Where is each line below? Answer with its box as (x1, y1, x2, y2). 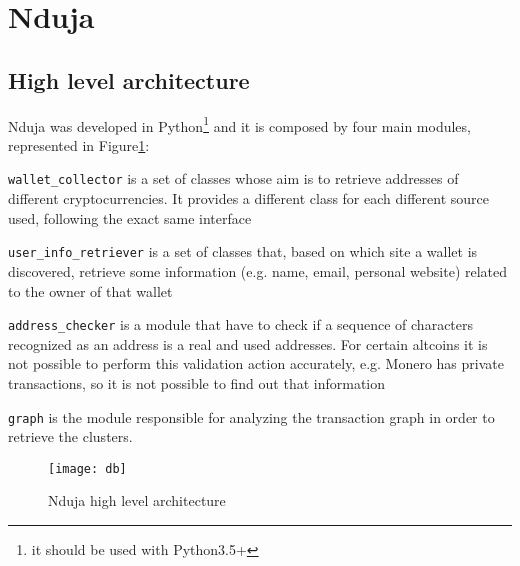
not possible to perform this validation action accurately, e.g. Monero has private (8, 353, 504, 374)
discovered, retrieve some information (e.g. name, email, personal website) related (8, 260, 508, 281)
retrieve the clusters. (8, 426, 133, 447)
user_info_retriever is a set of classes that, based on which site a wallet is (8, 241, 478, 262)
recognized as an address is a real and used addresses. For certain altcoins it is (8, 333, 488, 354)
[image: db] (48, 461, 127, 476)
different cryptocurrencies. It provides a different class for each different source (8, 188, 489, 209)
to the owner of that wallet (8, 280, 173, 301)
